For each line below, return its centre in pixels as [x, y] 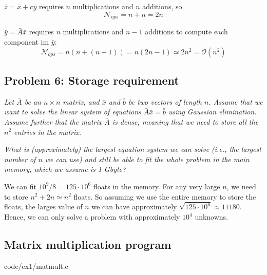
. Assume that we [236, 101]
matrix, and [81, 101]
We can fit [20, 186]
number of [20, 159]
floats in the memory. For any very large [157, 186]
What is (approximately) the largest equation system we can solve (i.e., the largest [133, 149]
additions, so [162, 6]
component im [27, 41]
